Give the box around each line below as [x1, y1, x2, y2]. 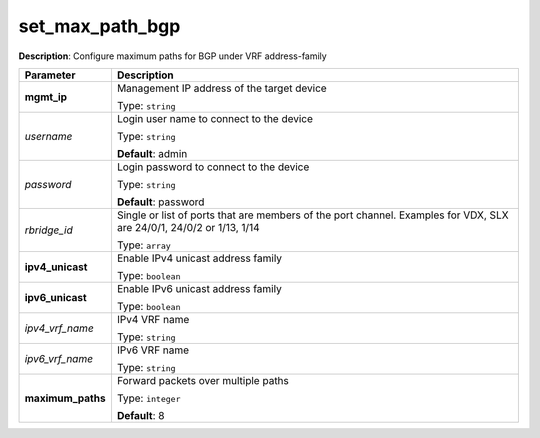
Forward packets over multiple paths [116, 373, 290, 387]
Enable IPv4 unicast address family [116, 251, 283, 265]
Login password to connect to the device [116, 160, 310, 174]
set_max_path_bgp [18, 15, 181, 37]
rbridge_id [24, 223, 74, 237]
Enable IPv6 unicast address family [116, 281, 282, 295]
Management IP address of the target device [116, 81, 327, 95]
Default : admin [116, 146, 188, 160]
